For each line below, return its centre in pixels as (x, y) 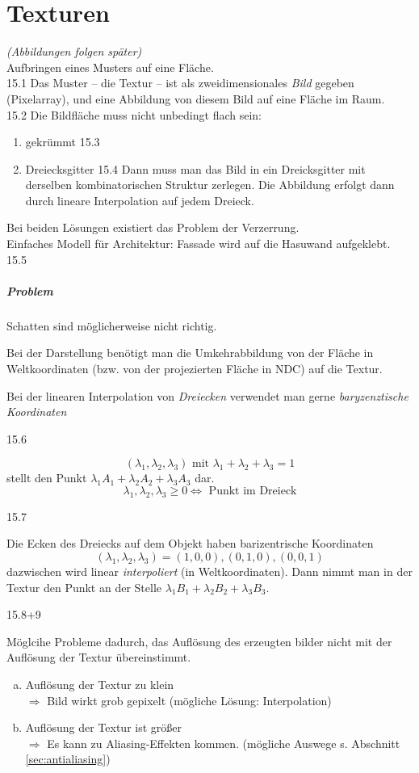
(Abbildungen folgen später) (74, 51)
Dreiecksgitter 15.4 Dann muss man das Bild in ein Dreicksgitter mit (195, 168)
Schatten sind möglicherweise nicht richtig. (112, 325)
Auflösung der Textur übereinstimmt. (99, 657)
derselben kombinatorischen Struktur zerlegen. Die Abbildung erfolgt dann (210, 185)
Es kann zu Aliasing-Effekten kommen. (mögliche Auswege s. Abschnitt (224, 743)
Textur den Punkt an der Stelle (84, 587)
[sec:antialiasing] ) (68, 759)
